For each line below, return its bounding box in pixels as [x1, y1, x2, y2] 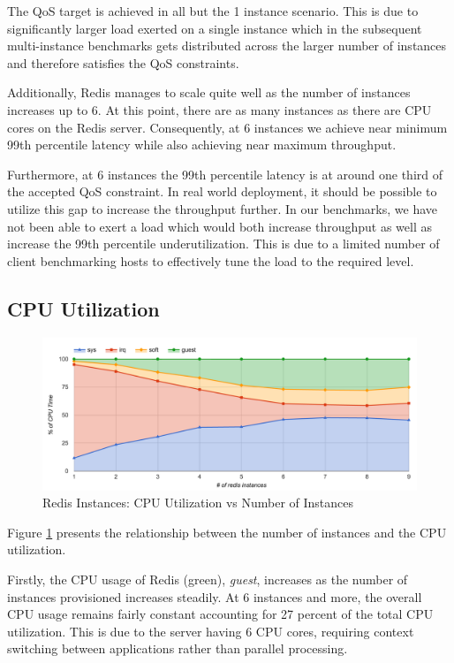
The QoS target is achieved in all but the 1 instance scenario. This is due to [7, 2, 419, 19]
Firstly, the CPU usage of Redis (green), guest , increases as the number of [7, 569, 408, 588]
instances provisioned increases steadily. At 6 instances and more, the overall [7, 587, 422, 606]
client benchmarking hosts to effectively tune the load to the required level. [7, 251, 414, 270]
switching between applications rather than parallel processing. [7, 639, 348, 658]
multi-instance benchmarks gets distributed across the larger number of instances [7, 36, 447, 55]
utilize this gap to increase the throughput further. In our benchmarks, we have [7, 199, 437, 217]
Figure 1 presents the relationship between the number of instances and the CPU [7, 522, 447, 541]
